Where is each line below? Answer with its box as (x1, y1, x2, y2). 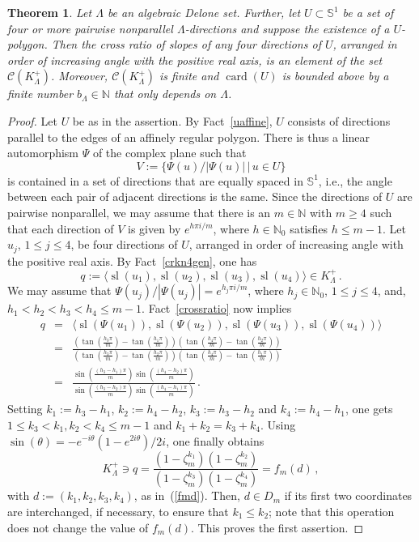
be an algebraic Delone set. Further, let (107, 4, 301, 20)
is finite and (159, 67, 219, 84)
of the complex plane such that (92, 144, 247, 161)
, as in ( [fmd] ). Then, (133, 487, 241, 504)
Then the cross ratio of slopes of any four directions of (51, 36, 321, 53)
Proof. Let (7, 112, 57, 129)
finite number (7, 85, 74, 102)
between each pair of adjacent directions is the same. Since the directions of (7, 188, 383, 205)
